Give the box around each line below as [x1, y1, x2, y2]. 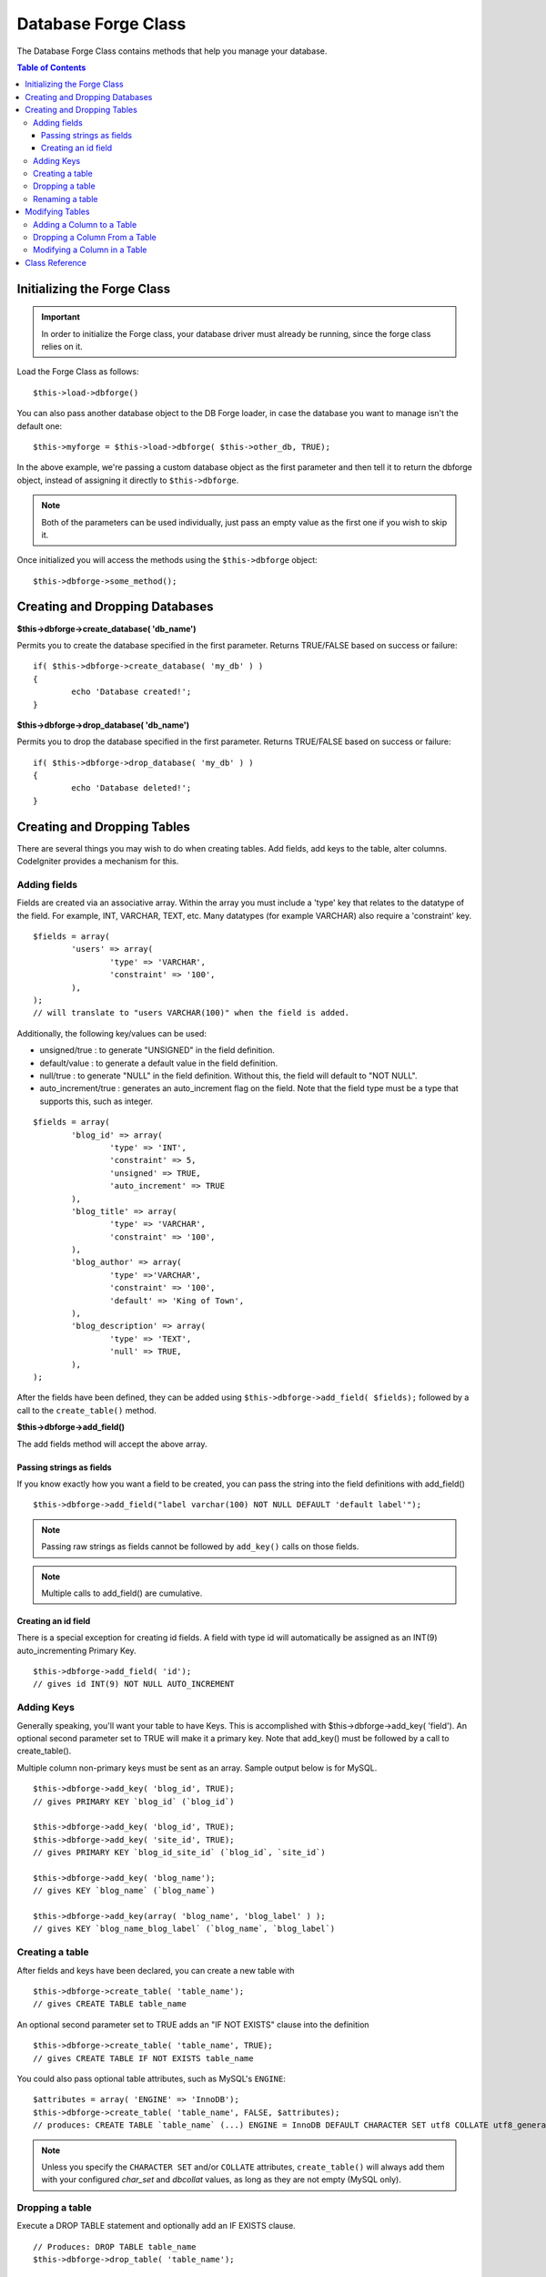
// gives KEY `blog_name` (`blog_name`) [33, 1885, 216, 1896]
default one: [16, 420, 63, 432]
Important [41, 311, 81, 322]
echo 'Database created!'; [71, 687, 192, 697]
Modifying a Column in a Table [33, 244, 147, 255]
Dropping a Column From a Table [33, 232, 157, 243]
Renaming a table [33, 193, 98, 204]
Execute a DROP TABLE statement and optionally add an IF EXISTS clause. [16, 2221, 296, 2231]
